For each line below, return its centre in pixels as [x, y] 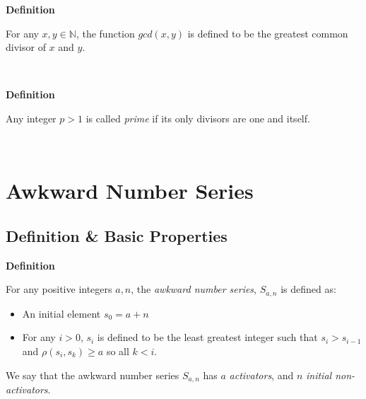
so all [118, 351]
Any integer [31, 118]
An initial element [61, 313]
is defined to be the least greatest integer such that [207, 337]
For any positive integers [59, 289]
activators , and [261, 375]
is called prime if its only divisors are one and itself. [198, 118]
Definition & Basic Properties [117, 235]
